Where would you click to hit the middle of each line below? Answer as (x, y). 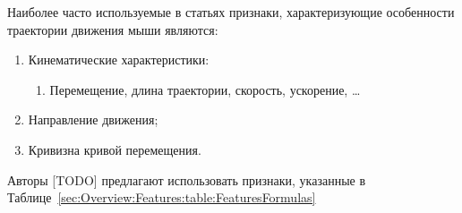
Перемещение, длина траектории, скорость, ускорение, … (205, 89)
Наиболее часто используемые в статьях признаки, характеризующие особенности (231, 12)
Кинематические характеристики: (119, 60)
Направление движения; (93, 119)
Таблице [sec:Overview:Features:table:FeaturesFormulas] (162, 197)
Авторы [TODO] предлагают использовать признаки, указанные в (187, 179)
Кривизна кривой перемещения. (115, 149)
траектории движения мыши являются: (113, 29)
